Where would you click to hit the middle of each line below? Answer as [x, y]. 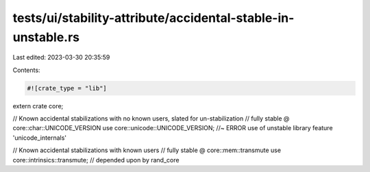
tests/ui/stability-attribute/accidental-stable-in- [153, 18]
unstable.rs [46, 37]
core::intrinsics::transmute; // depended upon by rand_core [96, 160]
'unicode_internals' [39, 138]
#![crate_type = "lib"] [67, 88]
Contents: [26, 70]
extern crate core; [38, 106]
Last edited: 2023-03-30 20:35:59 [61, 58]
